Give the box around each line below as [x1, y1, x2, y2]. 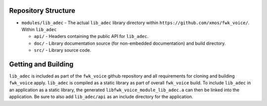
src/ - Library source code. [34, 47, 91, 53]
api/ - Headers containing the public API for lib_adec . [34, 34, 149, 39]
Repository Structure [9, 6, 76, 15]
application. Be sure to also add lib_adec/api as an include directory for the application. [9, 94, 193, 100]
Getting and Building [9, 60, 74, 69]
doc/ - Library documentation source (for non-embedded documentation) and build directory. [34, 40, 226, 46]
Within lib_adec [21, 26, 57, 32]
